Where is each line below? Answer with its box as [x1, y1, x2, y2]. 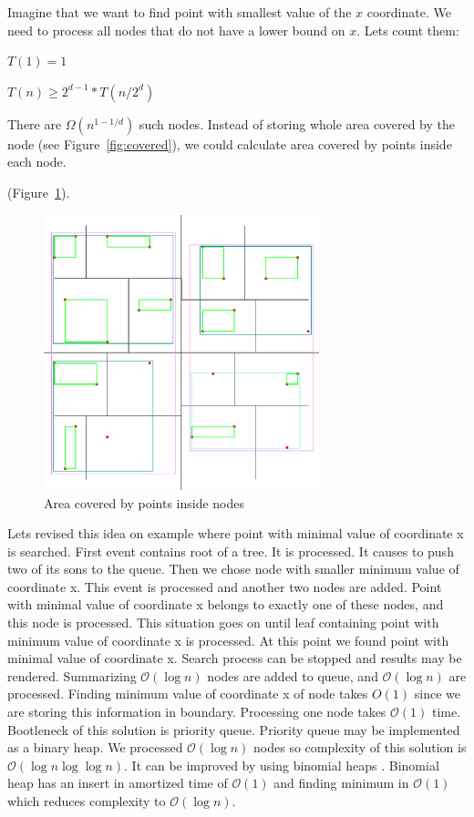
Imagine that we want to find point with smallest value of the [7, 3, 352, 21]
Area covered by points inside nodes [44, 493, 245, 512]
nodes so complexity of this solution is [253, 738, 467, 757]
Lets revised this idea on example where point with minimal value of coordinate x [7, 524, 464, 543]
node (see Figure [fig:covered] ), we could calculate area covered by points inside [7, 134, 452, 153]
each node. [7, 152, 67, 171]
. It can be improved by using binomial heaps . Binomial [124, 755, 439, 774]
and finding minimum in [273, 773, 409, 792]
